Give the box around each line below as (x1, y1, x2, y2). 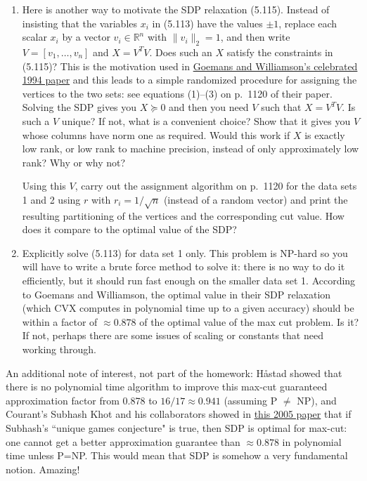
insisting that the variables (22, 15, 138, 30)
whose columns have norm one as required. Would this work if (22, 127, 290, 142)
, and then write (220, 29, 290, 44)
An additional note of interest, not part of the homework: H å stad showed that (6, 365, 342, 380)
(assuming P (224, 393, 278, 407)
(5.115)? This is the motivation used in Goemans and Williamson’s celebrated (22, 58, 358, 73)
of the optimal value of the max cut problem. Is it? (139, 314, 359, 329)
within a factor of (22, 314, 98, 329)
